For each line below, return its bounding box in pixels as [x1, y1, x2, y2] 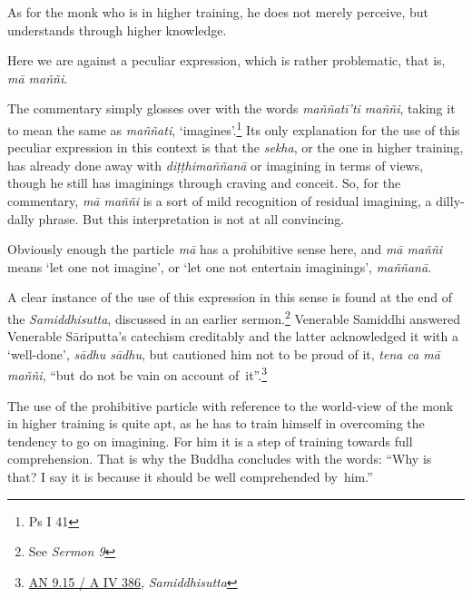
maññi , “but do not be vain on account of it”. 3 [7, 363, 267, 385]
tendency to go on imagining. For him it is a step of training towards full [7, 431, 413, 450]
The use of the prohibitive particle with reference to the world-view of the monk [7, 396, 454, 415]
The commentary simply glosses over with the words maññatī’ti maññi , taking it [7, 99, 456, 118]
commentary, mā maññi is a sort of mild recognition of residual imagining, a [7, 191, 432, 210]
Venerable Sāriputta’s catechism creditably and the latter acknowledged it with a [7, 327, 458, 346]
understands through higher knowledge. [7, 20, 227, 39]
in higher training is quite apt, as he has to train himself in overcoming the [7, 414, 425, 433]
